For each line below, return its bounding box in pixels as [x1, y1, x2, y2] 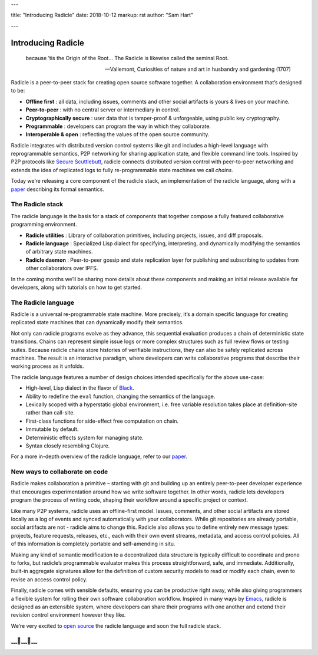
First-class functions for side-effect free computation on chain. [25, 417, 179, 424]
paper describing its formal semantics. [11, 186, 104, 193]
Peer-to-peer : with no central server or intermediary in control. [25, 106, 180, 113]
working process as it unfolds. [11, 363, 85, 370]
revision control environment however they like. [11, 611, 126, 618]
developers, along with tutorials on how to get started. [11, 284, 143, 291]
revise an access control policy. [11, 575, 88, 583]
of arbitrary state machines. [25, 248, 93, 255]
